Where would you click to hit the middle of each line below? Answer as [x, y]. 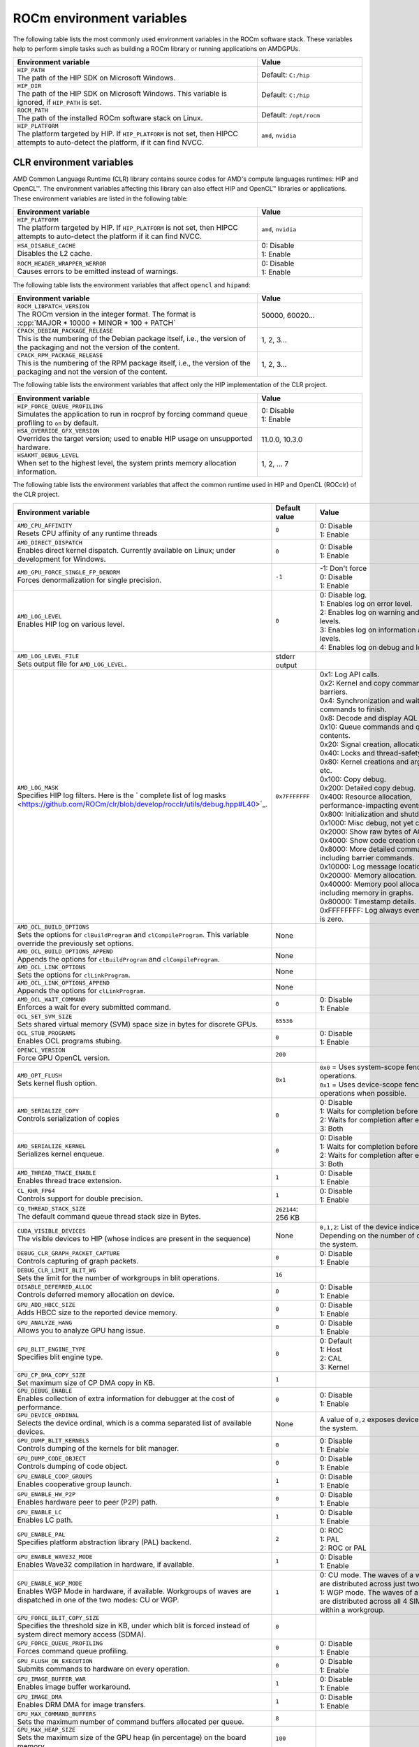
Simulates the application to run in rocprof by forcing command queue [132, 414]
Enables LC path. [45, 1520]
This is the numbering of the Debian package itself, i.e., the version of [132, 339]
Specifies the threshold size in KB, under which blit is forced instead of [133, 1625]
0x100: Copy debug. [353, 779]
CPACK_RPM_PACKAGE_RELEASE [60, 355]
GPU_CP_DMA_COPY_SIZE [52, 1375]
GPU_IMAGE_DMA [39, 1697]
